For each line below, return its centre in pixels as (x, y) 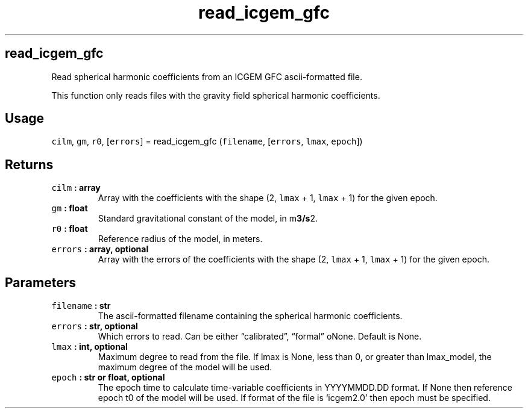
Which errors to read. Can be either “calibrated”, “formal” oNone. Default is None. (260, 337)
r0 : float (70, 229)
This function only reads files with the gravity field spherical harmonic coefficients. (216, 95)
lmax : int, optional (90, 347)
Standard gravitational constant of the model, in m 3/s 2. (208, 219)
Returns (29, 164)
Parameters (40, 282)
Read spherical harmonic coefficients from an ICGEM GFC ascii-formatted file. (207, 76)
